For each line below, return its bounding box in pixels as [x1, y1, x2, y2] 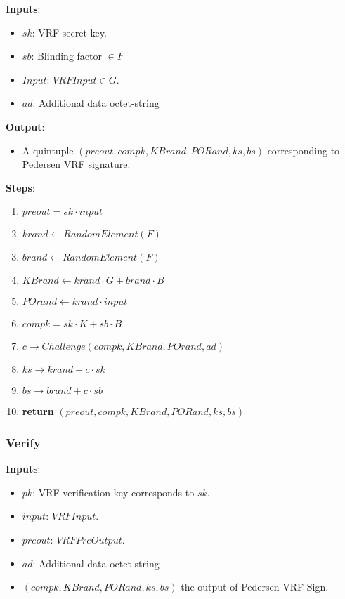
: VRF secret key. [32, 25, 107, 39]
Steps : [6, 180, 35, 195]
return [22, 404, 54, 419]
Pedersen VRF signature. [22, 157, 131, 171]
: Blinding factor [31, 48, 102, 63]
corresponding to [267, 143, 340, 157]
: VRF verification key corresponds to [32, 485, 195, 499]
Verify [6, 433, 41, 451]
